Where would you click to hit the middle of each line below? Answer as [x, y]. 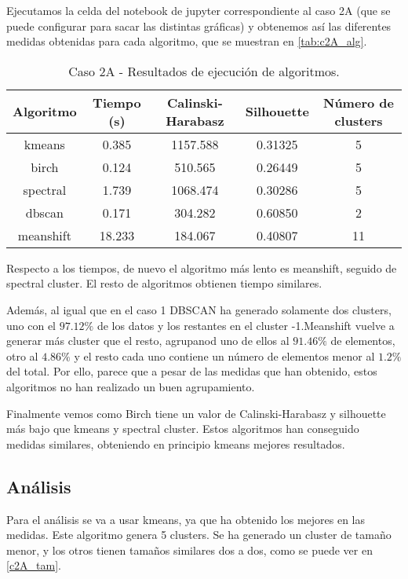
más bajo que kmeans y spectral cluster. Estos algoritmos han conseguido [183, 429]
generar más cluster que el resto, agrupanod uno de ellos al [148, 341]
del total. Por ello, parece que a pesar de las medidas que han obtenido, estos [192, 371]
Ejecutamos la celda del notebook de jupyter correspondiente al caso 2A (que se [199, 10]
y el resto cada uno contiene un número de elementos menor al [224, 355]
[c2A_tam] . [34, 565]
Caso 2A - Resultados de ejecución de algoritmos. [204, 71]
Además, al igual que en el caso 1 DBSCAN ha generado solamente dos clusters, [199, 309]
